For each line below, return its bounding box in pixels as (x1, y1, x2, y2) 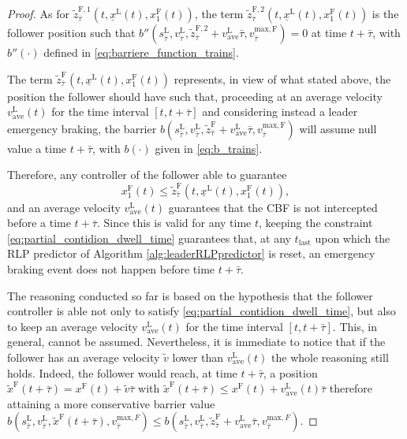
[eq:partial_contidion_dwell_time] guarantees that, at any (7, 229, 291, 246)
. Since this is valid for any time (96, 214, 252, 231)
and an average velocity (7, 199, 121, 215)
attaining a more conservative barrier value (7, 395, 215, 411)
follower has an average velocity (7, 349, 160, 366)
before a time (7, 214, 71, 231)
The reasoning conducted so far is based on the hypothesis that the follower (7, 287, 373, 303)
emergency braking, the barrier (7, 120, 157, 136)
